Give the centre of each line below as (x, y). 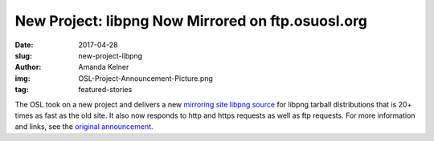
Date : (24, 45)
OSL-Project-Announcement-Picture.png (145, 78)
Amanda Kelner (104, 67)
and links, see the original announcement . (84, 127)
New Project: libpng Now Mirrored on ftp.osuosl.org (191, 21)
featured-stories (105, 90)
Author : (28, 67)
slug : (23, 55)
